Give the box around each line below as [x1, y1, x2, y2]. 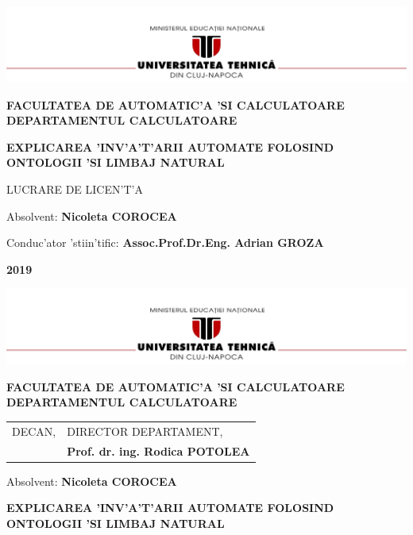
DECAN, [12, 422, 56, 439]
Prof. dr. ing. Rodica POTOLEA [67, 442, 250, 459]
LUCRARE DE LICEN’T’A [6, 180, 143, 197]
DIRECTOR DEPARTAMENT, [67, 422, 223, 439]
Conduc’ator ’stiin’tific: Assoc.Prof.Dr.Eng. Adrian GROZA [6, 234, 324, 251]
